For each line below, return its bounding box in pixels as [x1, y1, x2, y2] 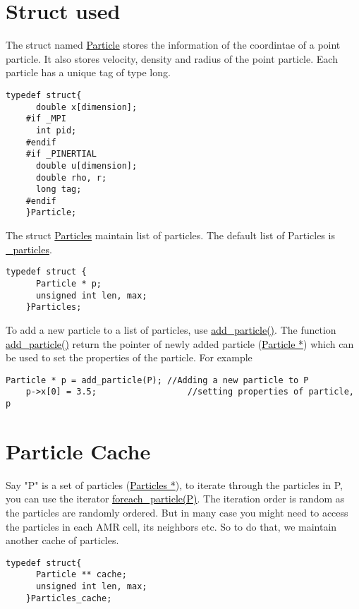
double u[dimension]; [35, 160, 138, 171]
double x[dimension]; [35, 102, 138, 112]
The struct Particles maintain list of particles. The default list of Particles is [6, 228, 335, 243]
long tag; [35, 184, 82, 195]
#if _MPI [25, 114, 66, 124]
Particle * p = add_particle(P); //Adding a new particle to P [6, 375, 309, 385]
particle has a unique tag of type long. [6, 65, 171, 80]
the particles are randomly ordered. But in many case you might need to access [6, 505, 348, 519]
